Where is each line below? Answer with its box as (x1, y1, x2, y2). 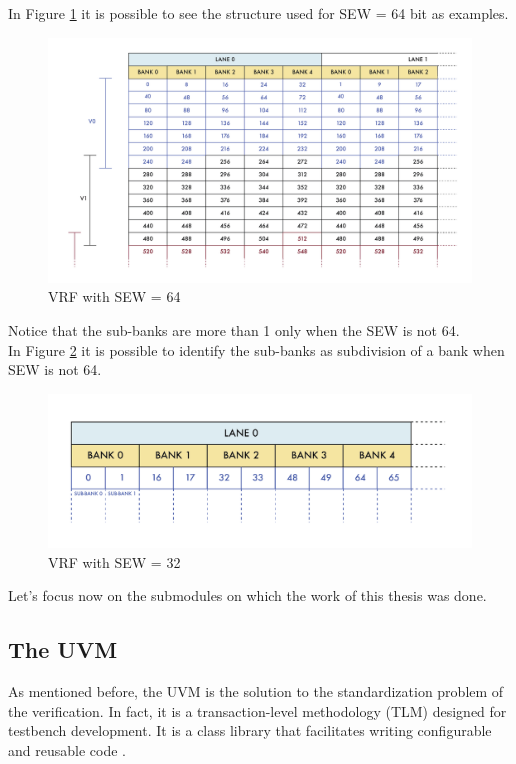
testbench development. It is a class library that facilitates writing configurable (8, 720, 492, 741)
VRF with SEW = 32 (48, 551, 181, 572)
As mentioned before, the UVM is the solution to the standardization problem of (8, 681, 504, 702)
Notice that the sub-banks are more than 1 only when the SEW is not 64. (8, 319, 460, 340)
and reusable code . (8, 739, 126, 760)
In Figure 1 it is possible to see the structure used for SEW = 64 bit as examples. (8, 3, 509, 23)
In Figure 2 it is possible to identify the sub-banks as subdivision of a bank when (8, 339, 505, 360)
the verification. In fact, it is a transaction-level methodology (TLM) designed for (8, 700, 507, 721)
